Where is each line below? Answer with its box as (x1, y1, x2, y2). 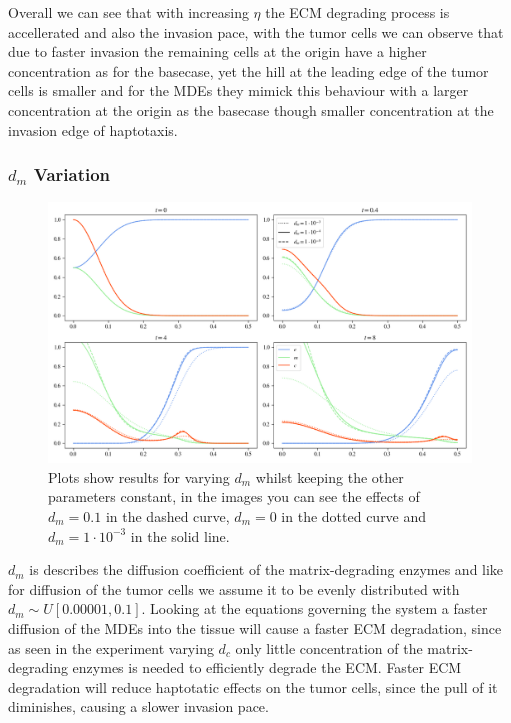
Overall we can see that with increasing (8, 2, 249, 22)
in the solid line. (130, 525, 230, 546)
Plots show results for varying (48, 466, 230, 487)
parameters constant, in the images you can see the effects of (48, 486, 420, 507)
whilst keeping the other (255, 466, 404, 487)
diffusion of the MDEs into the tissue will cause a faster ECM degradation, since (8, 617, 502, 638)
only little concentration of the (235, 637, 423, 658)
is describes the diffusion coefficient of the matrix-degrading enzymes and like (29, 559, 504, 580)
